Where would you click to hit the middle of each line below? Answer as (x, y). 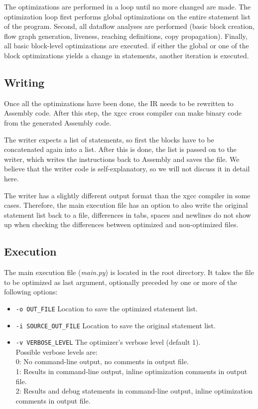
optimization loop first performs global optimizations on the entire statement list (127, 16)
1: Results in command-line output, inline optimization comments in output (131, 371)
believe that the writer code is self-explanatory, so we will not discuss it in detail (127, 169)
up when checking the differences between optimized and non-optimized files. (121, 224)
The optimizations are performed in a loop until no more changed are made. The (128, 6)
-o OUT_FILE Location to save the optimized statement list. (107, 308)
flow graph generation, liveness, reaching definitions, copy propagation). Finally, (126, 36)
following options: (31, 292)
